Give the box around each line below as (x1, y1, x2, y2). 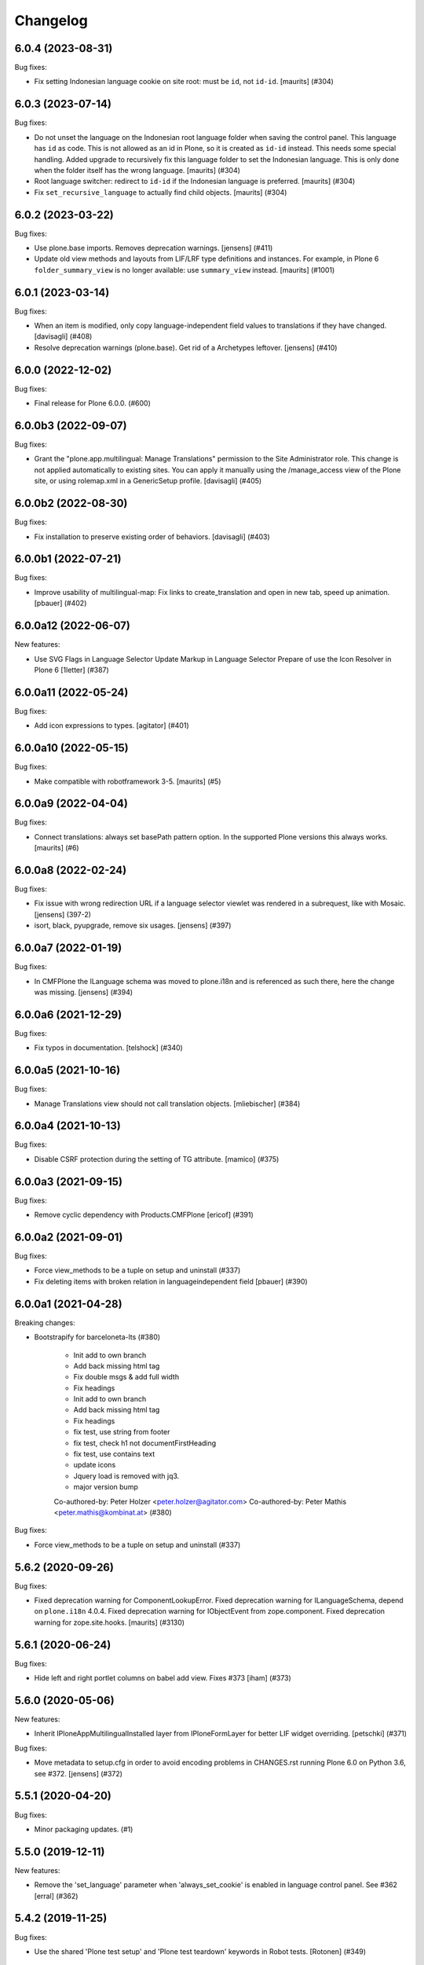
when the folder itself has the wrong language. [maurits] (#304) (34, 165, 241, 174)
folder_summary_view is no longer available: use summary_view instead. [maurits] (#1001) (34, 265, 335, 274)
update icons (73, 1460, 116, 1470)
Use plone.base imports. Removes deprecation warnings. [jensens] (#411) (34, 244, 273, 252)
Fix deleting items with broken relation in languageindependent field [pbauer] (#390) (34, 1276, 308, 1286)
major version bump (73, 1482, 139, 1492)
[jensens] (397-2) (34, 909, 92, 919)
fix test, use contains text (73, 1449, 155, 1459)
